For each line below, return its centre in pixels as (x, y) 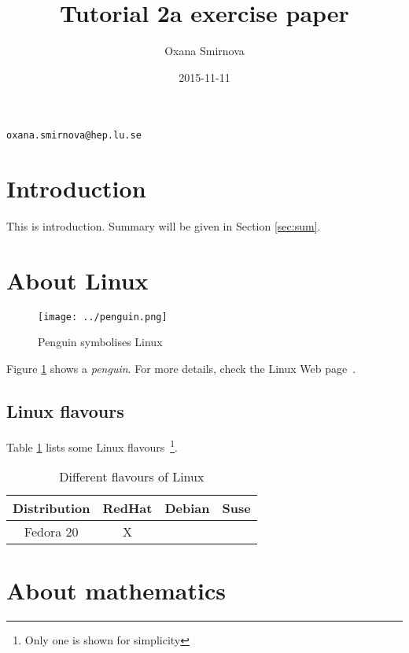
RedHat (127, 508)
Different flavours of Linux (132, 477)
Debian (187, 508)
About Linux (77, 280)
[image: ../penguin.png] (103, 317)
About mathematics (116, 590)
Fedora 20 (51, 532)
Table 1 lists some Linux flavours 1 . (92, 445)
